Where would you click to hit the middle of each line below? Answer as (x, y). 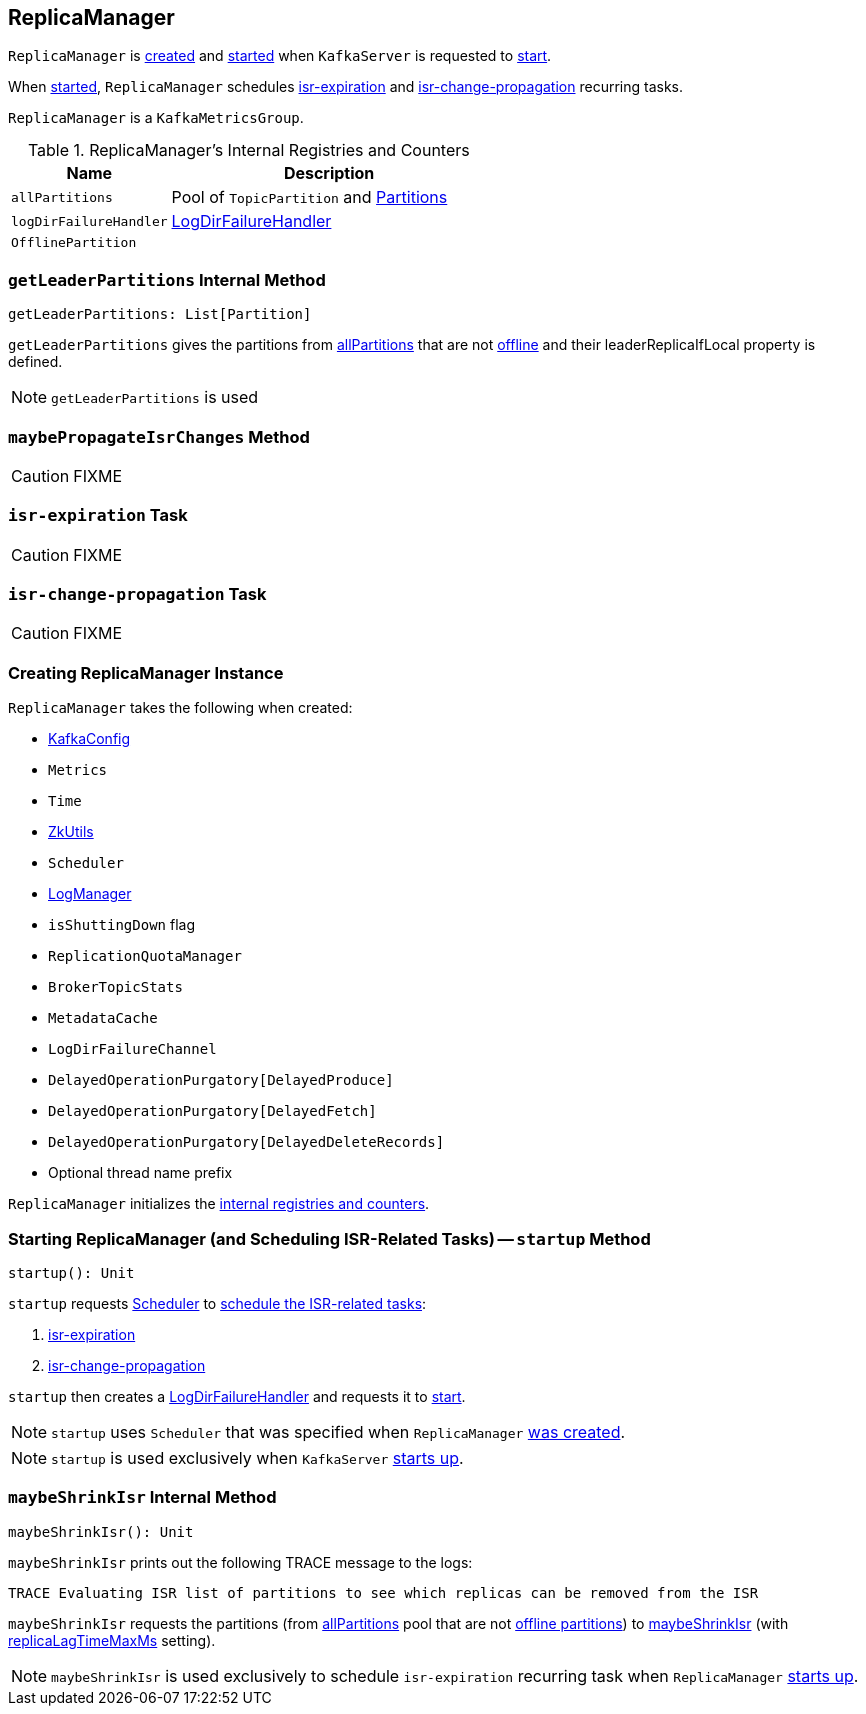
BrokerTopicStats (115, 987)
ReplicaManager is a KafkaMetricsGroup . (156, 118)
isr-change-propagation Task (137, 594)
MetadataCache (103, 1018)
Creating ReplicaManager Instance (146, 672)
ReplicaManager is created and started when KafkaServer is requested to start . (280, 56)
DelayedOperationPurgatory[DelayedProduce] (221, 1080)
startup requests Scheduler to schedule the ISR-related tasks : (217, 1303)
